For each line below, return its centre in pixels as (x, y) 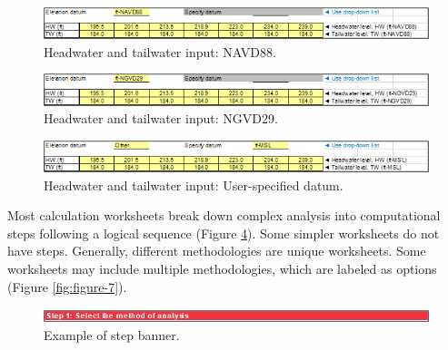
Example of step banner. (112, 334)
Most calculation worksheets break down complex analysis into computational (224, 215)
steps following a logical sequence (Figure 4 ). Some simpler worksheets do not (224, 233)
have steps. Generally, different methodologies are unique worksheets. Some (217, 251)
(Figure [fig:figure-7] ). (67, 286)
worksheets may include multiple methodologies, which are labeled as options (222, 268)
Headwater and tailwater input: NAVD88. (160, 51)
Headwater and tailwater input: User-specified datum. (194, 185)
